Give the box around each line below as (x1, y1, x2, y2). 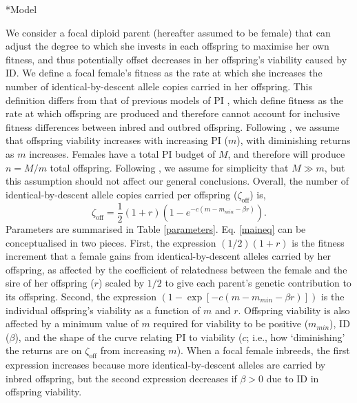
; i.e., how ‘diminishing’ (246, 329, 345, 344)
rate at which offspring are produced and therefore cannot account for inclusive (6, 106, 340, 121)
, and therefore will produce (227, 146, 345, 161)
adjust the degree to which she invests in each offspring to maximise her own (6, 39, 329, 53)
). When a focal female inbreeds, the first (176, 343, 350, 358)
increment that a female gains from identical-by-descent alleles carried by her (6, 249, 331, 263)
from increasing (100, 343, 165, 358)
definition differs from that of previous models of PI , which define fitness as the (6, 92, 344, 107)
